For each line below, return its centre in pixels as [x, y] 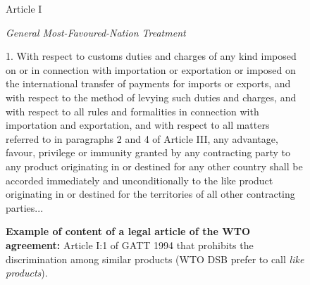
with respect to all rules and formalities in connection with [132, 111]
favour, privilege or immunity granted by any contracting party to [148, 152]
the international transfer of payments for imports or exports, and [148, 83]
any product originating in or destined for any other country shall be [154, 166]
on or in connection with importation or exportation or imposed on [151, 69]
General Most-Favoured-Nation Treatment [96, 32]
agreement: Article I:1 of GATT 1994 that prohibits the [130, 245]
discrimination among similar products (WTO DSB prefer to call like [155, 259]
